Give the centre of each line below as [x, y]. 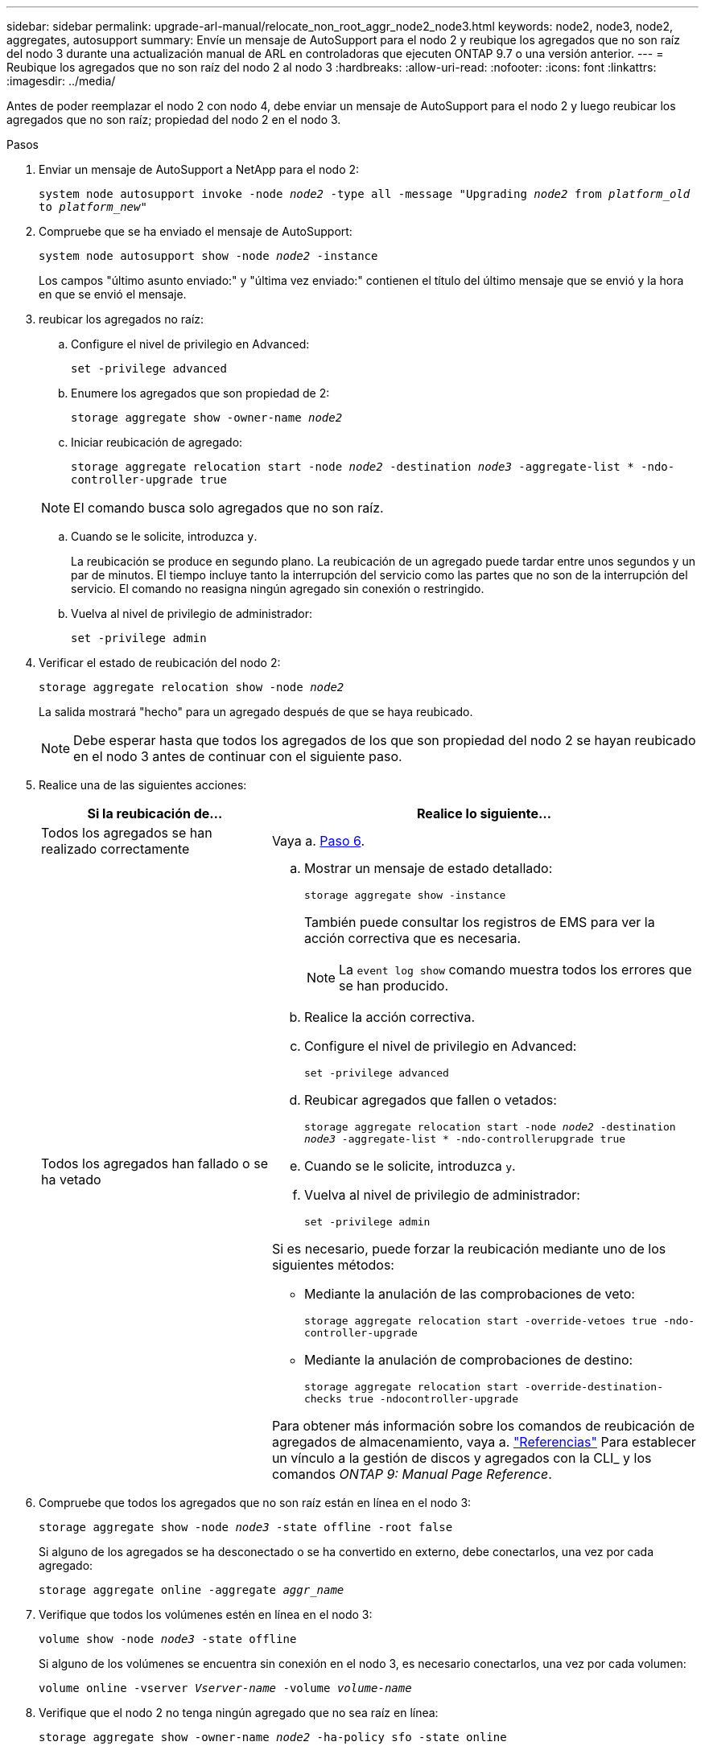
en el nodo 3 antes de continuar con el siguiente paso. [238, 756]
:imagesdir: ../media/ [61, 81]
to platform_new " [93, 207]
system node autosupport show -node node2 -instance [208, 256]
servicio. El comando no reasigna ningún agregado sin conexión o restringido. [278, 589]
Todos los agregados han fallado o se [155, 1163]
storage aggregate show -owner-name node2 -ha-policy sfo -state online [273, 1737]
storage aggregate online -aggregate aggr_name [192, 1590]
